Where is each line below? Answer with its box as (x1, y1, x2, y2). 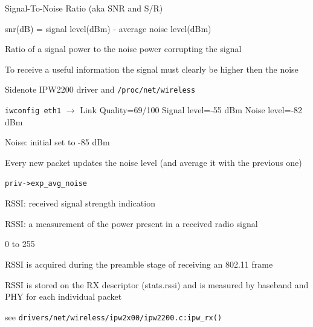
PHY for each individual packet (5, 290, 122, 303)
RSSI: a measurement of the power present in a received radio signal (5, 217, 258, 230)
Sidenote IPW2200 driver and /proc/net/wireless (5, 83, 196, 96)
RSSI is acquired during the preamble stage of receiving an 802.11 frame (5, 257, 273, 270)
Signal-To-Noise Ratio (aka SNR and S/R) (5, 2, 163, 14)
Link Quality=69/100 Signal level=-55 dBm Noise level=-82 (80, 104, 303, 116)
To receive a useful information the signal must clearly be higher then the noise (5, 62, 298, 75)
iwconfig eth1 (5, 107, 62, 116)
